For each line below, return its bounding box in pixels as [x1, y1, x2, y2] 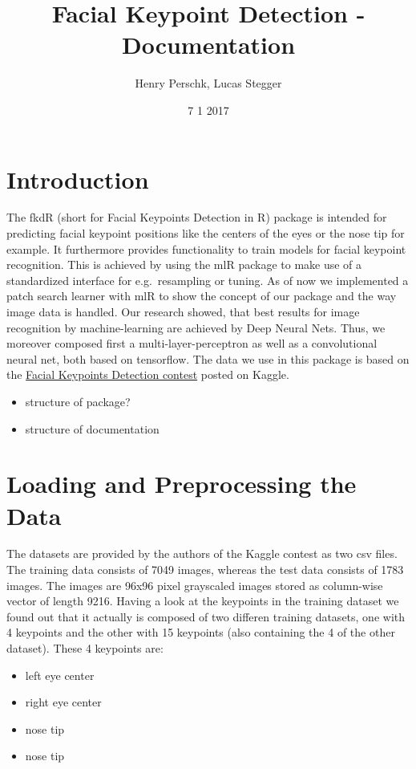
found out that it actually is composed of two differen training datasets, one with [6, 608, 406, 625]
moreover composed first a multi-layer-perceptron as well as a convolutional [6, 335, 378, 352]
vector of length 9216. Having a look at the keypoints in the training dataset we [6, 592, 399, 609]
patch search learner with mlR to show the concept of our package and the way [6, 287, 397, 304]
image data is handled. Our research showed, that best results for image [6, 303, 360, 319]
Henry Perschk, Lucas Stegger [135, 75, 282, 92]
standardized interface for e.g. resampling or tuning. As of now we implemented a [6, 271, 409, 288]
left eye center [25, 666, 95, 683]
